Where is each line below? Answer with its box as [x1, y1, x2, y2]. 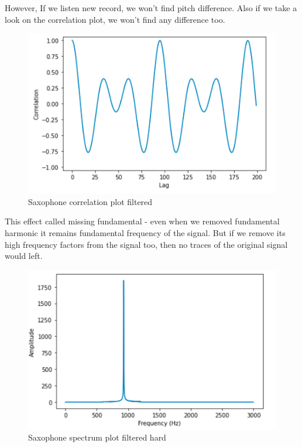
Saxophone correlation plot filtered [28, 195, 153, 207]
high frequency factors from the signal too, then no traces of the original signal [5, 238, 288, 250]
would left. [5, 250, 43, 262]
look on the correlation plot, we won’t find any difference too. [5, 13, 225, 25]
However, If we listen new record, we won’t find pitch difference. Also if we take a [5, 2, 297, 13]
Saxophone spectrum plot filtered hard [28, 431, 166, 443]
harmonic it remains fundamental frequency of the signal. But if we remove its [5, 226, 286, 238]
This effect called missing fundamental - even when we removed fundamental [5, 215, 280, 227]
